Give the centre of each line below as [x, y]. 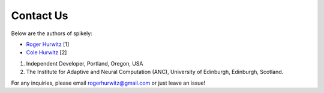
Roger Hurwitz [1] [48, 44]
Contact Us [40, 15]
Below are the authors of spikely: [52, 33]
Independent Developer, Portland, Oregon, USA [85, 63]
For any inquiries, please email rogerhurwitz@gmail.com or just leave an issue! [108, 83]
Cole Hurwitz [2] [46, 52]
